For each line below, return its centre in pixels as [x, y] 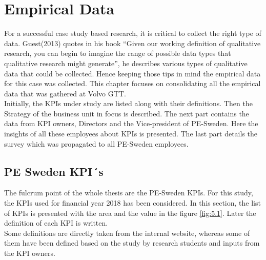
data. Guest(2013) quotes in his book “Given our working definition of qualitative [132, 43]
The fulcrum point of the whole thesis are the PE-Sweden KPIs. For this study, [129, 193]
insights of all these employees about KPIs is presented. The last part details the [131, 134]
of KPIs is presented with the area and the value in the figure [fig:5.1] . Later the [130, 213]
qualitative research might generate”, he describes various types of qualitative [126, 63]
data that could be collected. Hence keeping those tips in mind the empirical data [132, 73]
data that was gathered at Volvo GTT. [65, 93]
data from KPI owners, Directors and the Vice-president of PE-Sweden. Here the [131, 123]
